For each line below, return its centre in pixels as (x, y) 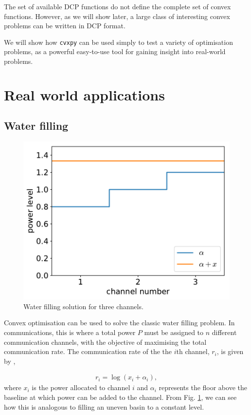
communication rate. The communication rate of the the (88, 351)
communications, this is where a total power (70, 332)
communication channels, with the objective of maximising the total (105, 342)
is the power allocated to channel (81, 387)
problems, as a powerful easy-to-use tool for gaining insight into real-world (115, 51)
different (224, 332)
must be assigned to (174, 332)
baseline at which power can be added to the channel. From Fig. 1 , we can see (120, 397)
